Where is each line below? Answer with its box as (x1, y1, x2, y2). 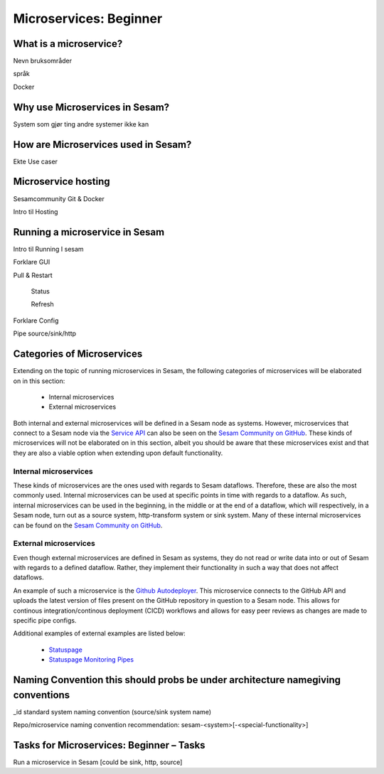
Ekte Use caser (13, 157, 58, 166)
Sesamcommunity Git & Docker (13, 194, 105, 203)
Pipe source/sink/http (13, 329, 77, 338)
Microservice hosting (13, 176, 110, 188)
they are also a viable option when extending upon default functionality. (13, 448, 223, 457)
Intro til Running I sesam (13, 244, 85, 253)
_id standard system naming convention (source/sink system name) (13, 707, 212, 716)
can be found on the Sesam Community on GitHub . (13, 521, 163, 530)
